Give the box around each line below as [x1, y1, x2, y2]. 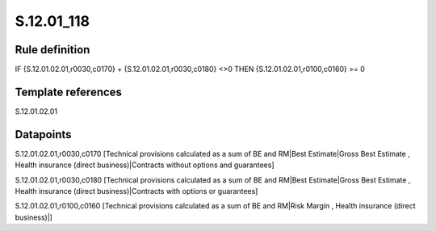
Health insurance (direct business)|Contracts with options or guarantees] [15, 187, 258, 196]
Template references [15, 85, 123, 99]
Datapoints [15, 128, 72, 141]
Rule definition [15, 43, 90, 57]
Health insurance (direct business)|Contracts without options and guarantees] [15, 160, 275, 170]
